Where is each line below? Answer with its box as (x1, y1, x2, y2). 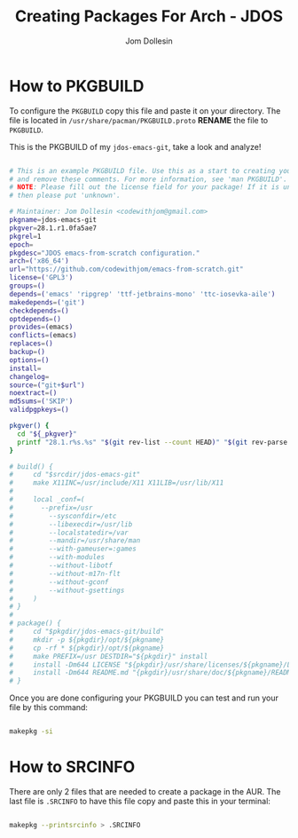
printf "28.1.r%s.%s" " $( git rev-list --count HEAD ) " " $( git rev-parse (17, 438, 288, 447)
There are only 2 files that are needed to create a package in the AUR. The (9, 787, 281, 796)
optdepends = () (9, 314, 62, 323)
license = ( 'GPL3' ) (9, 273, 74, 282)
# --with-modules (9, 553, 105, 562)
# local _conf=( (9, 495, 86, 504)
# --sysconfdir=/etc (9, 511, 117, 520)
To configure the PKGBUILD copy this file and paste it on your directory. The (9, 105, 281, 116)
